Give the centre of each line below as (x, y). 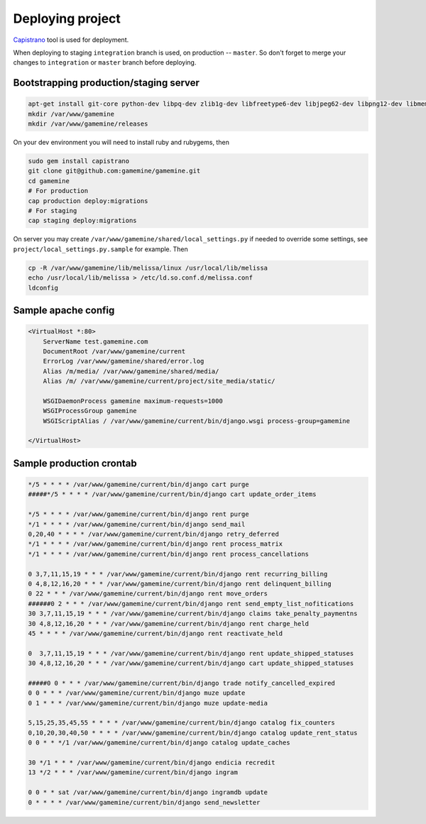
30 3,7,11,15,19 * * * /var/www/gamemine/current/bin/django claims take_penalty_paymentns (193, 614)
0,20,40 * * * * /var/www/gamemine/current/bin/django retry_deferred (154, 534)
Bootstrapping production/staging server (106, 83)
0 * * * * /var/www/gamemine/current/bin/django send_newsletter (144, 802)
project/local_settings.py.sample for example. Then (100, 249)
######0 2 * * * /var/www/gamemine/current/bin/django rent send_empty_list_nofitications (191, 604)
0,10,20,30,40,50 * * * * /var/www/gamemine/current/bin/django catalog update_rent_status (193, 732)
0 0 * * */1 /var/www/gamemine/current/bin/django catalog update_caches (159, 743)
